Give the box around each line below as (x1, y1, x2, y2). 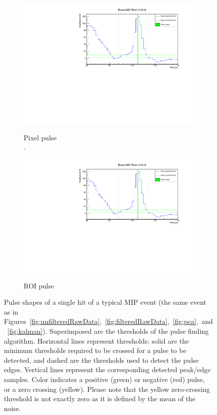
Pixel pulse (24, 132, 57, 142)
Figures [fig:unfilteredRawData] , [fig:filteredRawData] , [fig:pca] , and (4, 316, 213, 326)
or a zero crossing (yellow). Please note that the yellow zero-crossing (4, 383, 210, 394)
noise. (4, 403, 21, 413)
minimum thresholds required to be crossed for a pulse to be (4, 345, 186, 355)
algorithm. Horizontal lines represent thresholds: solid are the (4, 335, 189, 346)
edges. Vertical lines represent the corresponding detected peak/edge (4, 364, 211, 375)
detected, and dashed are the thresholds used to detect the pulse (4, 354, 199, 365)
